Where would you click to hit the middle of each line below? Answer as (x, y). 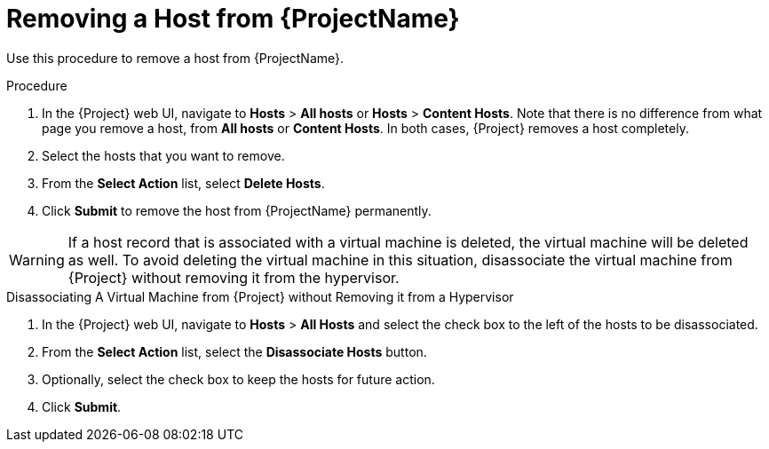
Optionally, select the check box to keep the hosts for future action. (238, 379)
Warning (37, 260)
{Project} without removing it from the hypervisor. (234, 277)
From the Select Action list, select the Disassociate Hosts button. (234, 351)
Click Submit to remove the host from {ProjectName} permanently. (237, 210)
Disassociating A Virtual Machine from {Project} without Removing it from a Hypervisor (260, 296)
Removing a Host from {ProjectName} (233, 19)
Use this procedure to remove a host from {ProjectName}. (175, 58)
